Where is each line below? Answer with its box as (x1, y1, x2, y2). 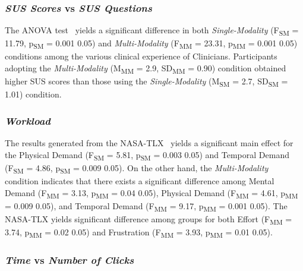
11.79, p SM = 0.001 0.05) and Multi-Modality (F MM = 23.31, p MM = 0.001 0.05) (5, 37, 298, 51)
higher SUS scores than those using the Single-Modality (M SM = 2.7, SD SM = (5, 75, 288, 89)
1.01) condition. (5, 88, 62, 100)
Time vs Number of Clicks (5, 252, 134, 267)
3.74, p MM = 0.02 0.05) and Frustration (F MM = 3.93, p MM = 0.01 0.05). (5, 225, 273, 240)
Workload (5, 113, 51, 128)
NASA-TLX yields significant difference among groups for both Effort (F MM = (5, 212, 292, 226)
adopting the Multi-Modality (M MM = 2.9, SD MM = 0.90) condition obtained (5, 62, 286, 75)
